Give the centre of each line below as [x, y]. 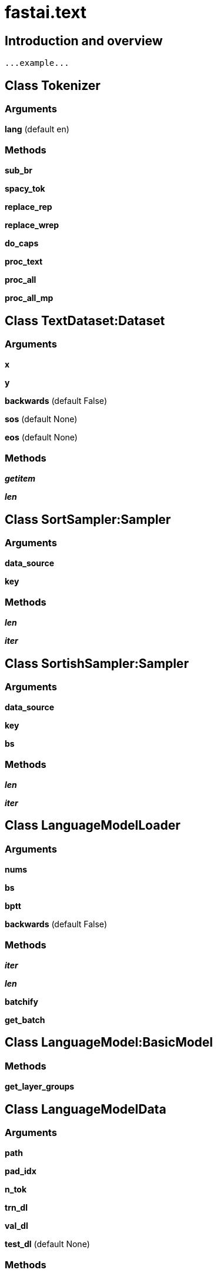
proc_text [24, 262]
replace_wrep [32, 225]
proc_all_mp [29, 298]
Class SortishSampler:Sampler [97, 663]
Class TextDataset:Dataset [85, 320]
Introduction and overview [84, 41]
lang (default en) [37, 129]
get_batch [25, 1020]
